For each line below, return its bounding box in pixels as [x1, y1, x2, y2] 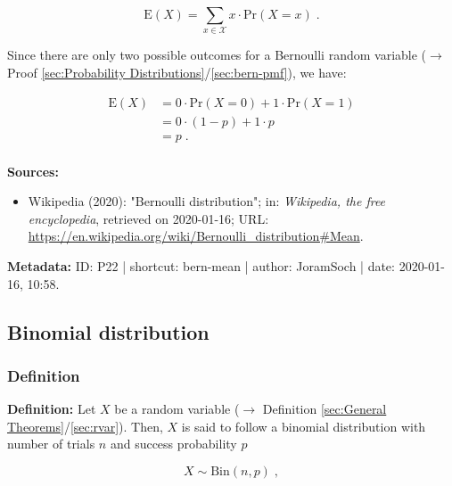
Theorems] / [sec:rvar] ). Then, [7, 416, 163, 435]
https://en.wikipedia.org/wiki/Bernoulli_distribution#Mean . [28, 227, 364, 245]
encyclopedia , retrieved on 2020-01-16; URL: [28, 209, 269, 227]
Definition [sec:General [262, 400, 387, 418]
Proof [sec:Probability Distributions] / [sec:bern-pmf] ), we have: [7, 62, 347, 81]
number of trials [7, 434, 95, 453]
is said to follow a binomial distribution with [181, 416, 426, 435]
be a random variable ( [114, 400, 240, 418]
